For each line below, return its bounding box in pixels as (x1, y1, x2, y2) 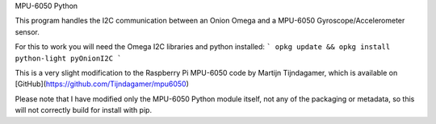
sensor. (15, 27, 40, 36)
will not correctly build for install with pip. (15, 105, 153, 115)
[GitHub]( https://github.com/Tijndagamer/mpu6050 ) (15, 79, 190, 89)
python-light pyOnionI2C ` (15, 53, 122, 63)
